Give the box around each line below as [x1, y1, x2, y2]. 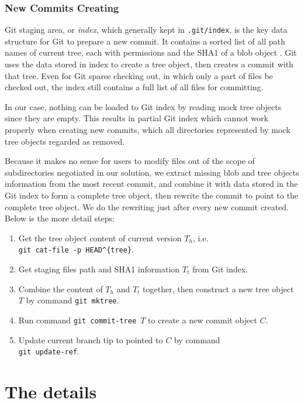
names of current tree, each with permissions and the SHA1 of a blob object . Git [5, 46, 297, 59]
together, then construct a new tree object [143, 282, 294, 295]
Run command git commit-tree [18, 313, 137, 326]
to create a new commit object [148, 313, 257, 326]
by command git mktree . [26, 294, 119, 306]
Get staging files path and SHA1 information [18, 263, 180, 275]
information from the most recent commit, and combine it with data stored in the [5, 177, 298, 190]
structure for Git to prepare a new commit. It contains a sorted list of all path [5, 35, 285, 47]
